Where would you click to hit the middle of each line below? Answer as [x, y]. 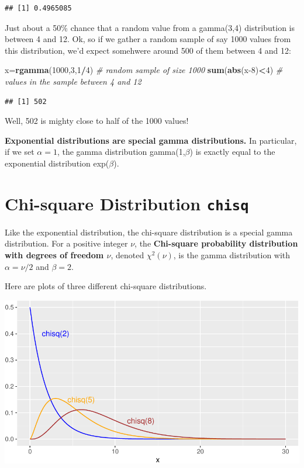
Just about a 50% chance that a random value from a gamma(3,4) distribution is [150, 27]
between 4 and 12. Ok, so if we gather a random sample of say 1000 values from [148, 39]
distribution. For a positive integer [66, 243]
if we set [20, 152]
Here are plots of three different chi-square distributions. [106, 286]
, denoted [127, 254]
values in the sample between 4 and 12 [73, 81]
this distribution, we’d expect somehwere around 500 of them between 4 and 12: [148, 50]
